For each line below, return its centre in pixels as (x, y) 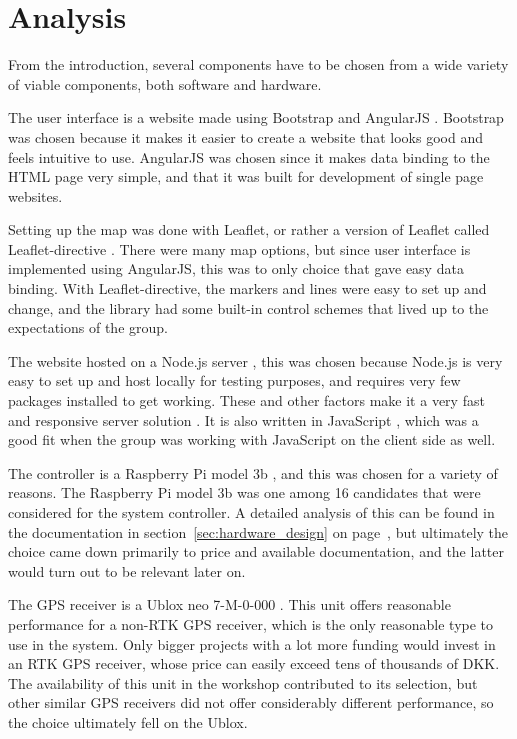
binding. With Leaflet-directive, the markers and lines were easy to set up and (247, 288)
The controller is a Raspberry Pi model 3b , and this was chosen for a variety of (253, 472)
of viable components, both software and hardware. (165, 83)
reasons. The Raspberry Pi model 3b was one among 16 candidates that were (244, 492)
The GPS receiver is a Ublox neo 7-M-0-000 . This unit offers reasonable (229, 604)
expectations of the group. (88, 327)
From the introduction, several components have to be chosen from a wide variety (258, 64)
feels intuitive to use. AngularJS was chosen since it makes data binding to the (249, 156)
